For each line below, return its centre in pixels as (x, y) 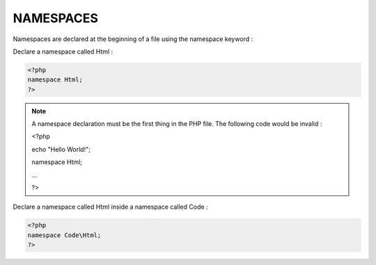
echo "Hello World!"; (61, 149)
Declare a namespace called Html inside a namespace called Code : (110, 207)
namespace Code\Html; (64, 235)
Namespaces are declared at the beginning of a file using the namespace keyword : (133, 39)
